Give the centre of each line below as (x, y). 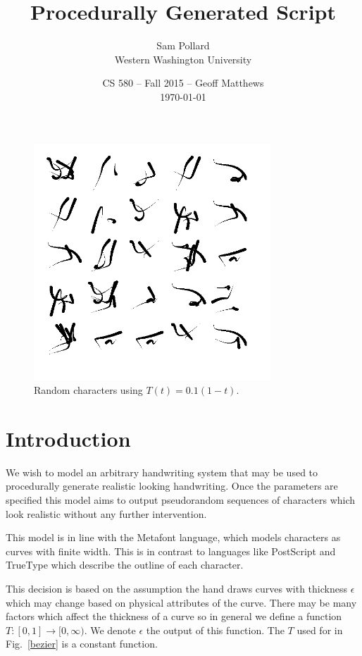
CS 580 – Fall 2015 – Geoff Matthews (183, 83)
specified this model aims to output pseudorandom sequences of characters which (181, 500)
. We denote (110, 630)
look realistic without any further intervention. (106, 513)
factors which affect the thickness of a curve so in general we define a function (174, 616)
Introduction (68, 438)
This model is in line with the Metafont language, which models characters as (173, 537)
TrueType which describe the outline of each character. (125, 565)
